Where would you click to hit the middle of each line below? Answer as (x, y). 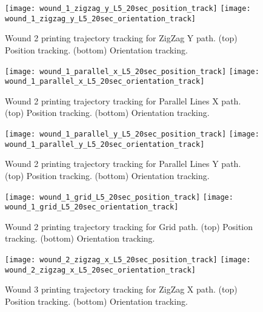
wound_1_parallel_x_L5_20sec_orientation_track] (105, 82)
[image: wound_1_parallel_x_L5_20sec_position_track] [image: (132, 71)
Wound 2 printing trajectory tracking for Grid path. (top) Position (129, 226)
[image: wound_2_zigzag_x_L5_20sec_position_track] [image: (128, 260)
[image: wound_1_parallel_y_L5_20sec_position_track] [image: (132, 134)
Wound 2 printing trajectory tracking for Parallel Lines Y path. (123, 164)
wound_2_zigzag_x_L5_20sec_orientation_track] (100, 270)
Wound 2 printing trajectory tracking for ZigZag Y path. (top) (121, 38)
